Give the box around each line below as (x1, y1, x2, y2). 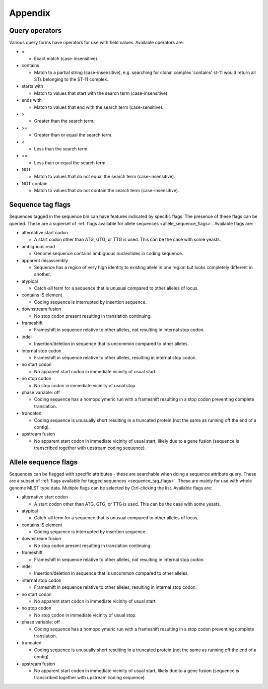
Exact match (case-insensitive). (34, 55, 99, 62)
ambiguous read (21, 243, 55, 249)
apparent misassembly (21, 257, 68, 263)
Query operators (9, 26, 62, 35)
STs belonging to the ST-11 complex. (34, 76, 109, 82)
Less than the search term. (34, 145, 89, 151)
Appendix (9, 7, 51, 18)
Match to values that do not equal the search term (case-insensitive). (34, 174, 176, 180)
